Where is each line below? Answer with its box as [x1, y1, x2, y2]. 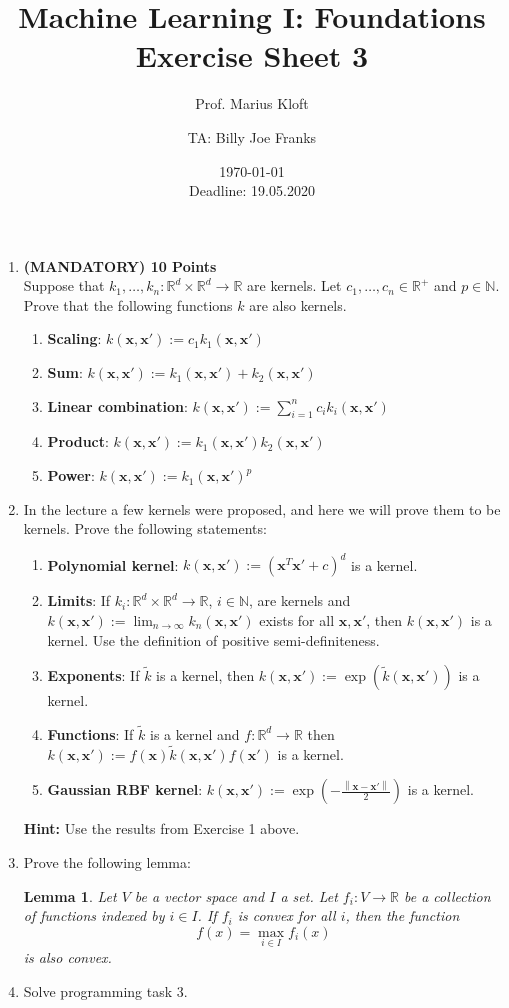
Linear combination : [47, 395, 188, 416]
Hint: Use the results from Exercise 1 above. [23, 818, 300, 839]
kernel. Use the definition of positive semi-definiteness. [47, 629, 380, 650]
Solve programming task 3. [23, 980, 188, 1001]
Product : [47, 431, 109, 452]
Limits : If [47, 590, 111, 611]
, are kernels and [249, 590, 351, 611]
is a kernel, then [156, 665, 255, 686]
